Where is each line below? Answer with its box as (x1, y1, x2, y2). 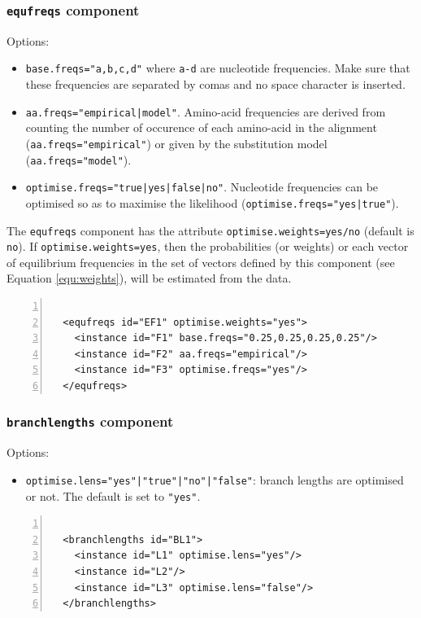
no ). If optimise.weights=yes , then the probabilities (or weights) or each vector (7, 238, 409, 255)
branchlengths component (7, 411, 174, 432)
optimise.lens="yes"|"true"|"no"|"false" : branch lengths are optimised (25, 471, 404, 488)
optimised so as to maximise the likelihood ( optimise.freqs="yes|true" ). (25, 194, 399, 211)
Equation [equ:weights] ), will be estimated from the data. (7, 270, 292, 287)
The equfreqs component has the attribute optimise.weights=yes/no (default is (7, 221, 414, 239)
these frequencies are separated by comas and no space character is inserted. (25, 76, 406, 93)
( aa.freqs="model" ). (25, 151, 132, 168)
